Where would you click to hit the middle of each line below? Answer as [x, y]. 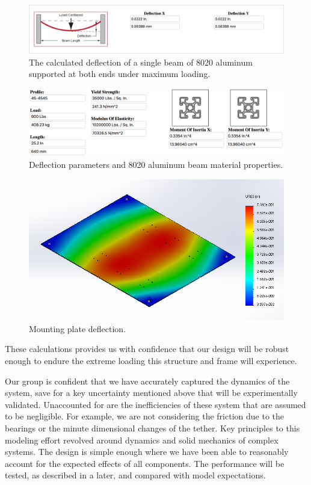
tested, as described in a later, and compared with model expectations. [135, 475]
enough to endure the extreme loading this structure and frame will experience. [151, 361]
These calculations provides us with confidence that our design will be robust [147, 349]
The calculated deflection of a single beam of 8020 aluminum [141, 62]
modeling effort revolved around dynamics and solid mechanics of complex [142, 440]
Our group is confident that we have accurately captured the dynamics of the [147, 381]
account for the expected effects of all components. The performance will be [145, 463]
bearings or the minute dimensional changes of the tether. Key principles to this [152, 428]
